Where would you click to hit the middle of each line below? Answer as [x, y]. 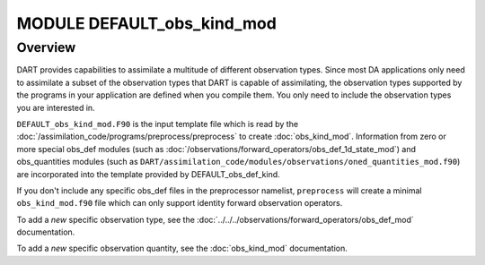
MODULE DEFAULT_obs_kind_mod [147, 23]
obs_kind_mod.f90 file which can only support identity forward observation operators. [180, 203]
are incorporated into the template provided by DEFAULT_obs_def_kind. [148, 174]
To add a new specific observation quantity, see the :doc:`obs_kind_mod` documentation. [182, 248]
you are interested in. [56, 107]
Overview [46, 47]
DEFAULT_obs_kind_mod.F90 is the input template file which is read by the [158, 124]
